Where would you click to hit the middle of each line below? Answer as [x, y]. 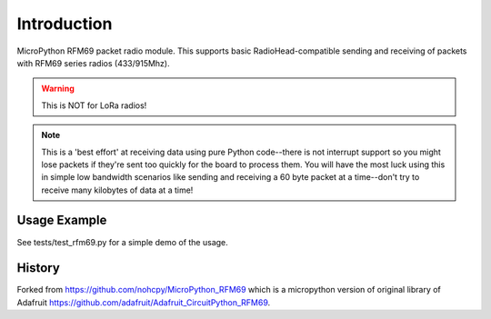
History [39, 268]
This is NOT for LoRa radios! [94, 105]
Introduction [65, 24]
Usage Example [62, 220]
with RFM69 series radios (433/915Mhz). [93, 63]
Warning [58, 89]
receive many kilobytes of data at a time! [117, 190]
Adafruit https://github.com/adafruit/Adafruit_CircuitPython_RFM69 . [144, 302]
